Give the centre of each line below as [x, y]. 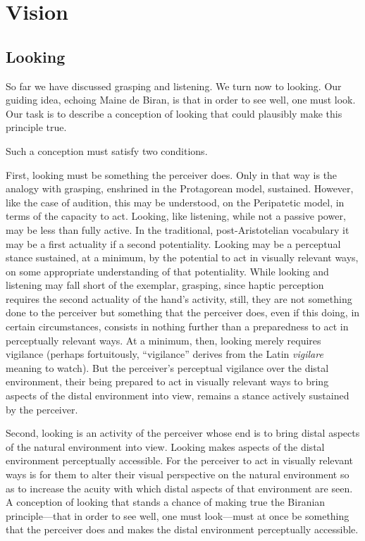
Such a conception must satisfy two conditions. [107, 150]
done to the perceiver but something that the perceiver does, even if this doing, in [183, 312]
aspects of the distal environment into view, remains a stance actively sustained [178, 396]
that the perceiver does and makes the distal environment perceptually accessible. [182, 529]
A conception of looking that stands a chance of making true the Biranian [166, 502]
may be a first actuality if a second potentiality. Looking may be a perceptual [173, 243]
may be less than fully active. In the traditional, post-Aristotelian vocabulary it [178, 229]
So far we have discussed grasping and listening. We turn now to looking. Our [174, 86]
